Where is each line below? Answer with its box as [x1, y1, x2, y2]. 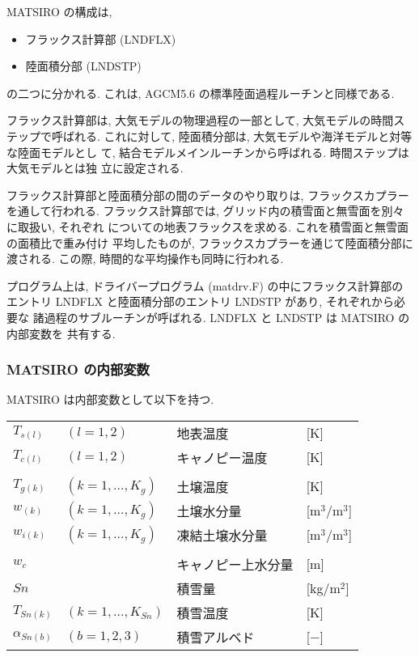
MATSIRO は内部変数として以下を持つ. [6, 391, 214, 408]
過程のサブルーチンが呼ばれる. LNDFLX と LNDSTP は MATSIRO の [44, 308, 410, 325]
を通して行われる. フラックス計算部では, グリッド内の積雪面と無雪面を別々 [6, 202, 404, 219]
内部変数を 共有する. [6, 324, 116, 341]
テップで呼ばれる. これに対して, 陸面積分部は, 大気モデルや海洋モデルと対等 [6, 127, 413, 144]
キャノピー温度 [176, 447, 268, 467]
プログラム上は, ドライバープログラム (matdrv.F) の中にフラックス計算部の [6, 277, 404, 294]
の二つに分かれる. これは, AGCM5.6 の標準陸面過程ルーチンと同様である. [6, 84, 395, 101]
